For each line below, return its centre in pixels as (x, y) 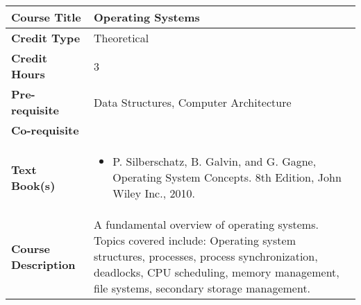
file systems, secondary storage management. (202, 288)
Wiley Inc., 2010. (154, 193)
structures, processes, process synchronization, (206, 256)
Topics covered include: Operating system (195, 240)
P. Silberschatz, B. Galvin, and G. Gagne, (215, 161)
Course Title (46, 17)
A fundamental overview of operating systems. (206, 224)
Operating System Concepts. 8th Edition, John (227, 177)
